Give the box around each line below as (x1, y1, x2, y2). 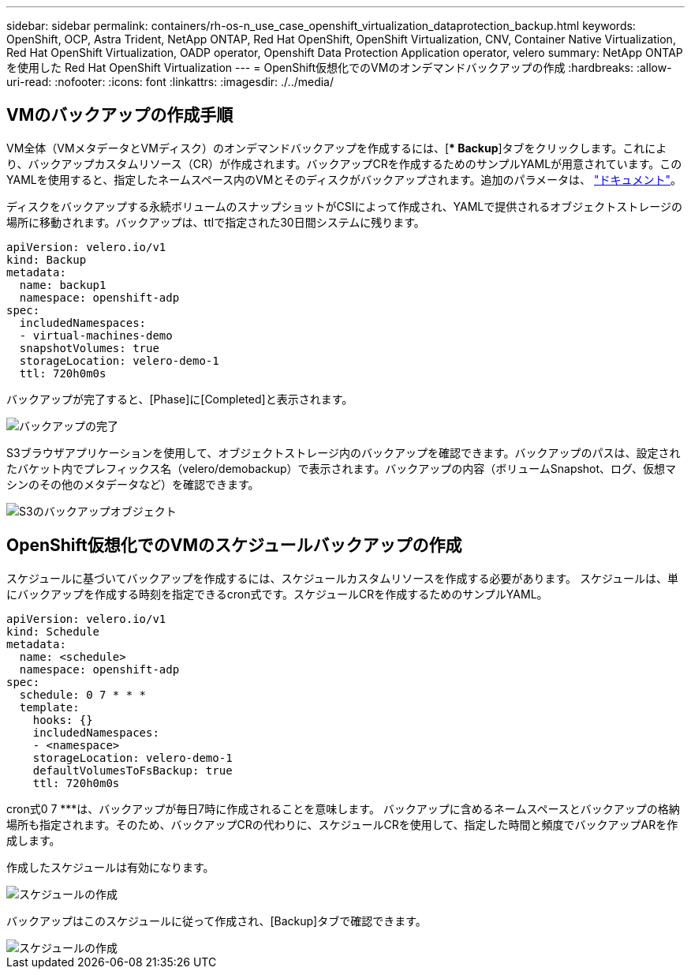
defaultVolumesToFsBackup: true (32, 763, 233, 777)
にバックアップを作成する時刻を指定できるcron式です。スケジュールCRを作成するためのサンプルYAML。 (6, 587, 548, 601)
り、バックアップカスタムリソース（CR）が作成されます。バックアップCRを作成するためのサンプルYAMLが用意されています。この (6, 156, 682, 171)
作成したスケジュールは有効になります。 (6, 860, 215, 874)
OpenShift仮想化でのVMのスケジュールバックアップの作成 (6, 535, 462, 556)
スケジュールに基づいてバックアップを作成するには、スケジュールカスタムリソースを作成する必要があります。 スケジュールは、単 (6, 571, 679, 585)
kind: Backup (6, 253, 87, 266)
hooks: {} (32, 713, 93, 726)
